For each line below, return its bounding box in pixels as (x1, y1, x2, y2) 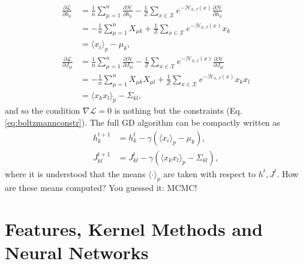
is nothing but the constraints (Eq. (114, 104, 242, 117)
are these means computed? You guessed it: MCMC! (5, 181, 197, 194)
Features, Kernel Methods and (5, 217, 263, 241)
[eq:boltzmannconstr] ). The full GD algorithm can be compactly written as (5, 116, 280, 128)
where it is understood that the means (5, 167, 146, 180)
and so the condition (5, 104, 80, 117)
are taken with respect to (163, 167, 256, 180)
